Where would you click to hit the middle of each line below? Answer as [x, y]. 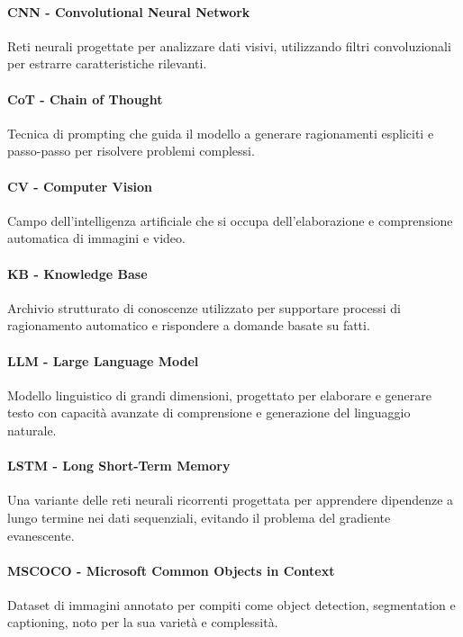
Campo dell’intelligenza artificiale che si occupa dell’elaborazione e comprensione [230, 220]
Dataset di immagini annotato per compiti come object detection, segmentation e [231, 604]
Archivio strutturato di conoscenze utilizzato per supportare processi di [204, 307]
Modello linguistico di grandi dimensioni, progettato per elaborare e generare [220, 395]
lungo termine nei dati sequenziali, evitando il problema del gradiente [199, 517]
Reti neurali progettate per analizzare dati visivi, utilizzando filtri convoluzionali [229, 45]
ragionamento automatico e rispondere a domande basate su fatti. [189, 325]
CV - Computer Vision [80, 186]
